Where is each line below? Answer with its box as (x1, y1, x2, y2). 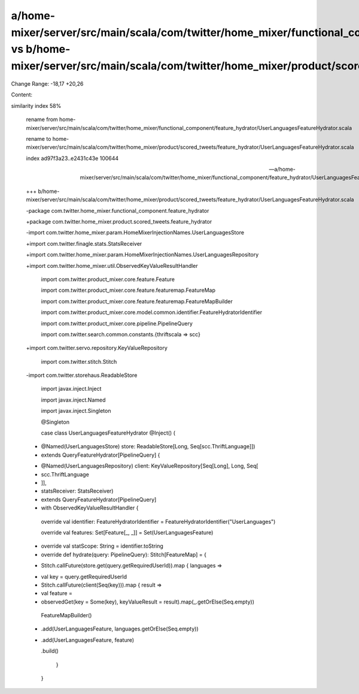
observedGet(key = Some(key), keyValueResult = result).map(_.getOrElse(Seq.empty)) (41, 598, 254, 605)
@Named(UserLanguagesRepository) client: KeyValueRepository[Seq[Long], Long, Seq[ (41, 462, 258, 470)
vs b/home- (11, 43, 71, 56)
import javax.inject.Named (41, 396, 106, 403)
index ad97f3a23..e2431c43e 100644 (26, 155, 119, 162)
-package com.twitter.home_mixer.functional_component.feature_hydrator (26, 207, 209, 214)
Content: (11, 91, 33, 98)
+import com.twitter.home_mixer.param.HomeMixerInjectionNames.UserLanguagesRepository (26, 251, 259, 258)
